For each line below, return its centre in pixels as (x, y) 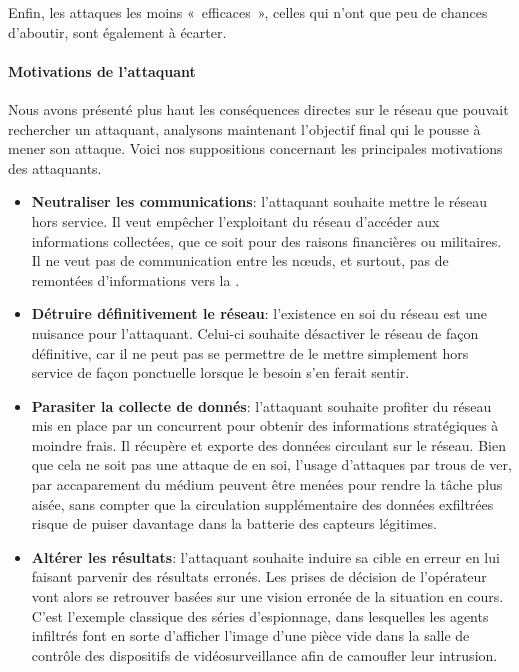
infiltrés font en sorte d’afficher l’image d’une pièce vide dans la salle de (250, 635)
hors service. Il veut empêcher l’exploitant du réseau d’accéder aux (235, 220)
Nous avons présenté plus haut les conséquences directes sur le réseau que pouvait (258, 108)
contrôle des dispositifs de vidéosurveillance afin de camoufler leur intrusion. (264, 654)
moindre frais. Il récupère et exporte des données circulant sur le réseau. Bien (268, 444)
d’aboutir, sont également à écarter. (117, 31)
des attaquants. (55, 167)
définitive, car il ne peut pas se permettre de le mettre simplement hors (250, 352)
